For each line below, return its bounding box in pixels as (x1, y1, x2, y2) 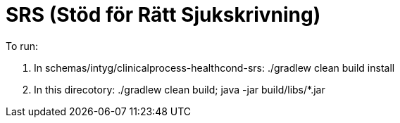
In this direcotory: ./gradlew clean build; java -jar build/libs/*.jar (34, 83, 325, 96)
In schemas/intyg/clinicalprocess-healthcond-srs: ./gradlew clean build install (34, 61, 395, 74)
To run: (6, 39, 39, 52)
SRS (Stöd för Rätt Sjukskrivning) (6, 3, 321, 27)
